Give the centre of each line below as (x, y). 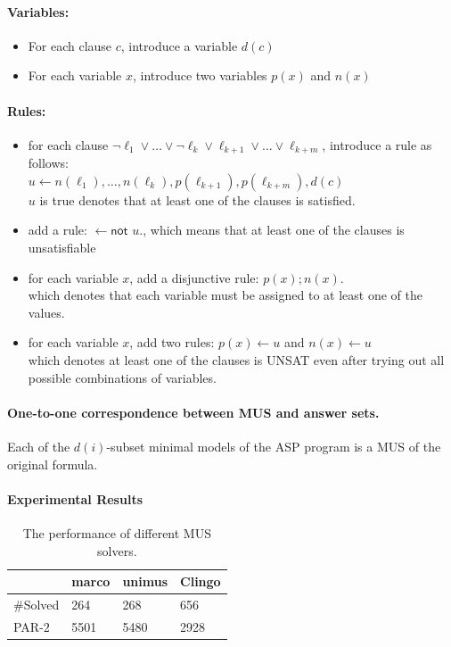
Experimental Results (75, 498)
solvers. (117, 550)
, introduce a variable (179, 45)
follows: (48, 163)
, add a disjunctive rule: (194, 277)
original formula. (53, 464)
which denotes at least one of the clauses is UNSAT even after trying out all (236, 359)
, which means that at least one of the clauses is (274, 230)
